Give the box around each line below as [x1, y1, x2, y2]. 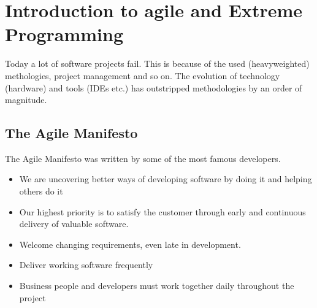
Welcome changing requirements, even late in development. [19, 237, 241, 250]
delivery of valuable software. [19, 217, 129, 230]
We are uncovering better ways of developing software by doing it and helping [19, 172, 312, 185]
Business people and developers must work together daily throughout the [19, 279, 294, 292]
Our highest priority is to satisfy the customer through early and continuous [19, 205, 306, 218]
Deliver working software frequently [19, 258, 153, 271]
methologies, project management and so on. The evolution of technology [5, 69, 280, 82]
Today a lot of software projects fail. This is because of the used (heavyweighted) [5, 57, 310, 70]
